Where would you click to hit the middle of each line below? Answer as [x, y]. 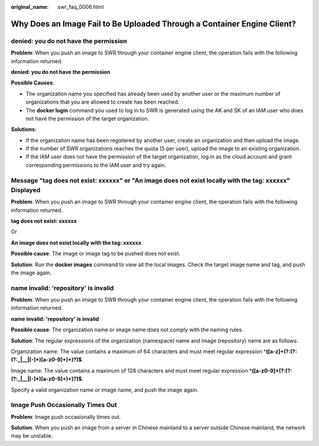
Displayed [26, 190]
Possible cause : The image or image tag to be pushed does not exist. [96, 254]
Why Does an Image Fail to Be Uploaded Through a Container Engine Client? [154, 24]
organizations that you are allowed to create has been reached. [102, 102]
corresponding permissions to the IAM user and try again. [96, 165]
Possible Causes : [32, 83]
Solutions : [24, 130]
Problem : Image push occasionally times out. [66, 416]
